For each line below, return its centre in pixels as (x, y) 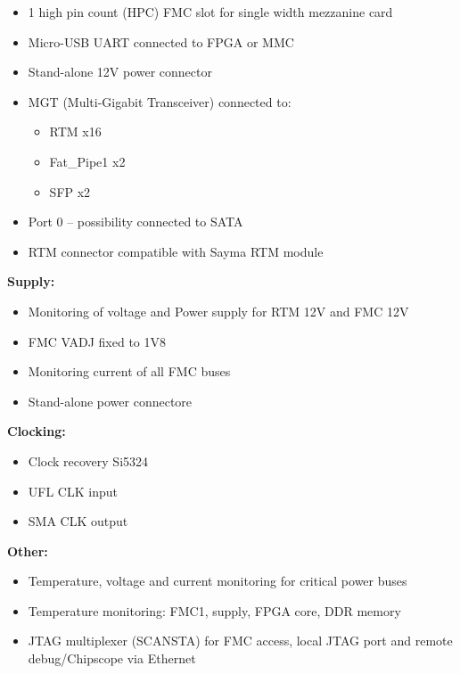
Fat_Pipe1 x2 (87, 161)
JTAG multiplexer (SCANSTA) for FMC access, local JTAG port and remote (240, 641)
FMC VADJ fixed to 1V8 (97, 341)
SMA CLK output (78, 521)
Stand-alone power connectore (110, 401)
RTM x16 (75, 132)
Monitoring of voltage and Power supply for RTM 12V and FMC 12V (218, 311)
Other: (28, 551)
